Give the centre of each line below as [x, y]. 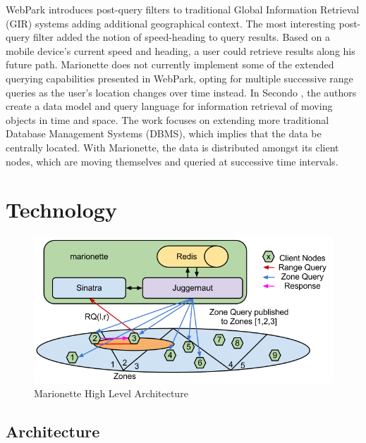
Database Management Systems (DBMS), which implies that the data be [164, 133]
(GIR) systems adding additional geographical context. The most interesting [171, 23]
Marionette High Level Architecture [111, 393]
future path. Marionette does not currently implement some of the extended [170, 64]
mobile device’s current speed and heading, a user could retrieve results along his [181, 50]
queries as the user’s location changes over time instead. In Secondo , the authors [181, 92]
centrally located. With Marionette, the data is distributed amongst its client [172, 147]
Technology [61, 210]
